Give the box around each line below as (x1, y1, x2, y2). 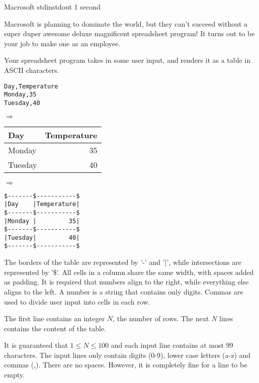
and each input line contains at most (111, 340, 224, 350)
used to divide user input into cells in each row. (4, 296, 150, 307)
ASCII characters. (4, 64, 59, 75)
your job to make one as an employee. (4, 38, 121, 48)
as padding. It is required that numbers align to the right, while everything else (4, 276, 249, 287)
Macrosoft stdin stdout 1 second (4, 2, 101, 12)
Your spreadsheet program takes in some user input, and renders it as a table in (4, 55, 251, 65)
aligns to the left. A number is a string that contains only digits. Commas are (4, 286, 243, 297)
